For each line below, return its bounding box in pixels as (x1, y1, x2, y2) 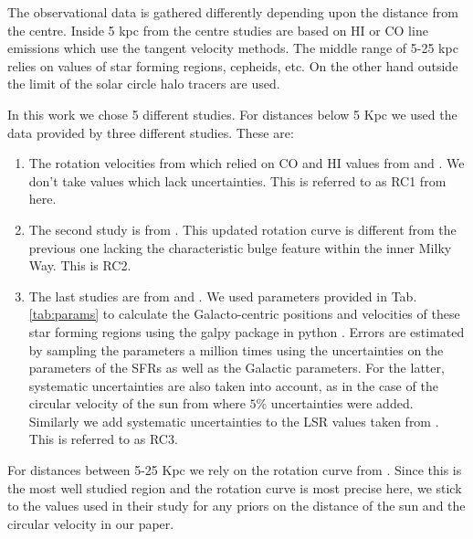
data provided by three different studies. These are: (7, 122, 294, 142)
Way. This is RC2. (28, 256, 131, 275)
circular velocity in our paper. (7, 513, 174, 533)
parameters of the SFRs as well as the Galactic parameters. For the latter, (28, 358, 445, 377)
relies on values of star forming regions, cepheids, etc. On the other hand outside (7, 56, 458, 75)
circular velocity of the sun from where (28, 394, 246, 413)
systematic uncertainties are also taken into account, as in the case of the (28, 375, 438, 395)
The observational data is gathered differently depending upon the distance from (7, 3, 458, 21)
